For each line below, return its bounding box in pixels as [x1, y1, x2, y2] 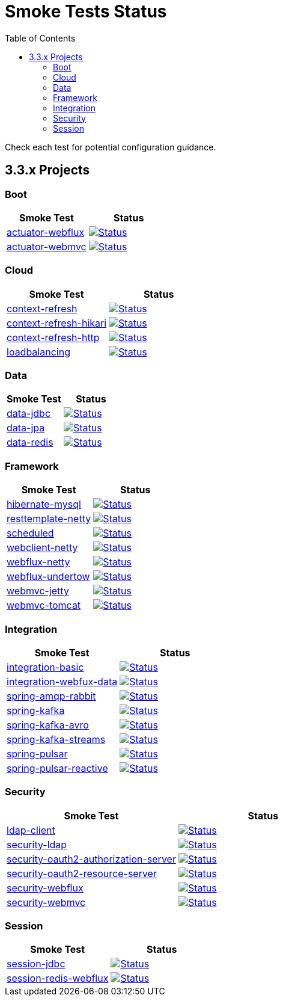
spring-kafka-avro [7, 718, 89, 731]
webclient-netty [7, 541, 78, 554]
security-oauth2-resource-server [7, 867, 157, 879]
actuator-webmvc [7, 240, 87, 253]
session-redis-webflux [7, 972, 109, 985]
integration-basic [7, 661, 84, 673]
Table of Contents [5, 32, 76, 43]
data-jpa [7, 422, 45, 434]
